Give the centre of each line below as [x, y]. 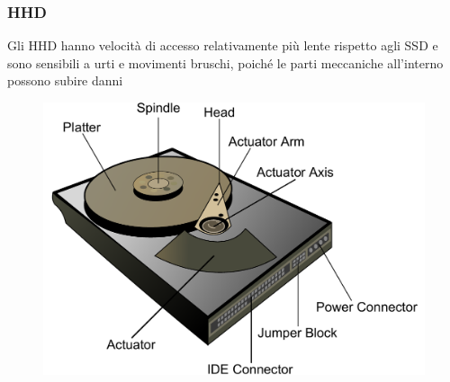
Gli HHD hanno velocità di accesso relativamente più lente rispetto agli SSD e [223, 45]
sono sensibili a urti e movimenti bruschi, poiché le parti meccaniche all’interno [225, 62]
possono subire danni [65, 80]
